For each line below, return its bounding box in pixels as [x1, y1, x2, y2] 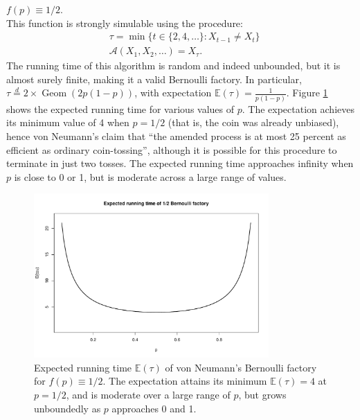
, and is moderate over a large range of [66, 387, 231, 401]
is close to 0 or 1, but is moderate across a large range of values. [14, 169, 287, 184]
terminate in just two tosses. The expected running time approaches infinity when [6, 156, 354, 170]
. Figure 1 [286, 85, 328, 100]
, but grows [238, 387, 287, 401]
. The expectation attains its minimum [102, 374, 267, 388]
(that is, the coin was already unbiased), [168, 115, 339, 130]
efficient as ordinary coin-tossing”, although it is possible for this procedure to [6, 142, 337, 157]
